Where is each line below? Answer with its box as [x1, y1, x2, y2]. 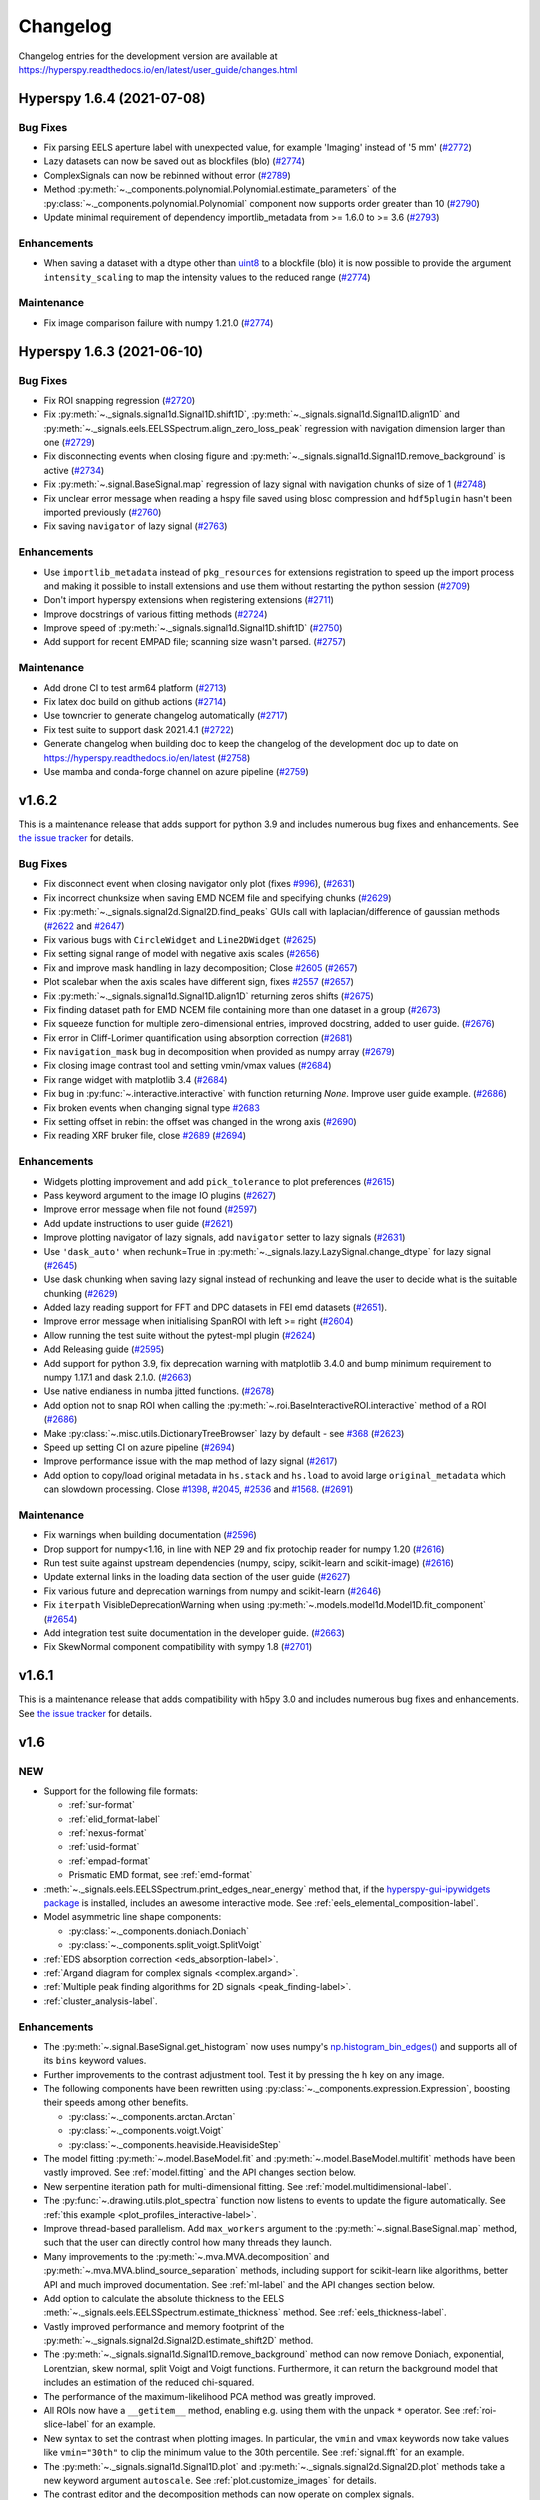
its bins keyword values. [43, 2055, 147, 2067]
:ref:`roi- [462, 2405, 497, 2417]
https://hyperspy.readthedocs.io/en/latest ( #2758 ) [43, 751, 251, 764]
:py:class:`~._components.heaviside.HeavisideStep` [68, 2138, 282, 2150]
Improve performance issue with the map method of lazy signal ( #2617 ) [43, 1455, 338, 1467]
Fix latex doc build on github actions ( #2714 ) [43, 696, 227, 708]
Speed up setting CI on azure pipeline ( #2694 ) [43, 1441, 235, 1453]
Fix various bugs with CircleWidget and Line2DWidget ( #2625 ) [43, 933, 317, 945]
